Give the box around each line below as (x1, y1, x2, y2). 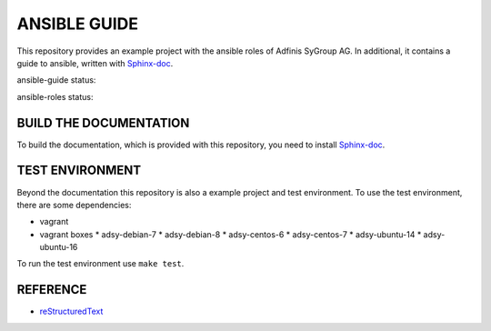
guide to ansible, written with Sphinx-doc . (16, 57, 174, 68)
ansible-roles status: (16, 91, 94, 102)
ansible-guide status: (16, 75, 96, 85)
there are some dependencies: (16, 199, 132, 210)
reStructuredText (39, 306, 104, 317)
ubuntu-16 (39, 242, 78, 253)
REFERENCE (16, 282, 87, 297)
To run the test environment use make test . (16, 258, 185, 269)
